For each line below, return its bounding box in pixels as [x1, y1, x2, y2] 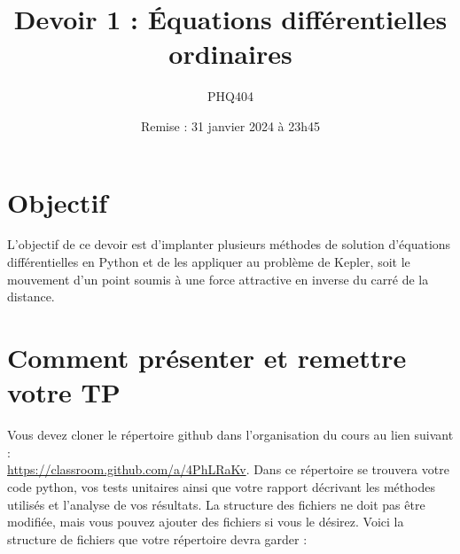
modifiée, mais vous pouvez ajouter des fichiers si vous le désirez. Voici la [7, 512, 404, 531]
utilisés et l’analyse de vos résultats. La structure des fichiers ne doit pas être [7, 495, 425, 513]
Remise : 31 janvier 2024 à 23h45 [140, 116, 321, 135]
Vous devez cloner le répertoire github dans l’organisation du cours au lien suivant [7, 425, 454, 444]
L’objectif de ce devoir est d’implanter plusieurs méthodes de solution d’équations [7, 235, 451, 254]
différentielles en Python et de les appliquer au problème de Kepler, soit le [7, 253, 410, 271]
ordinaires [168, 35, 292, 72]
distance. [7, 287, 55, 306]
